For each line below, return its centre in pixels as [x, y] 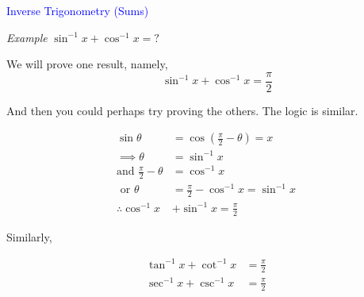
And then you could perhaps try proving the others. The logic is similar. [182, 110]
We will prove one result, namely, [87, 64]
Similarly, [29, 236]
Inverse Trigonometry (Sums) [78, 10]
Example [27, 37]
